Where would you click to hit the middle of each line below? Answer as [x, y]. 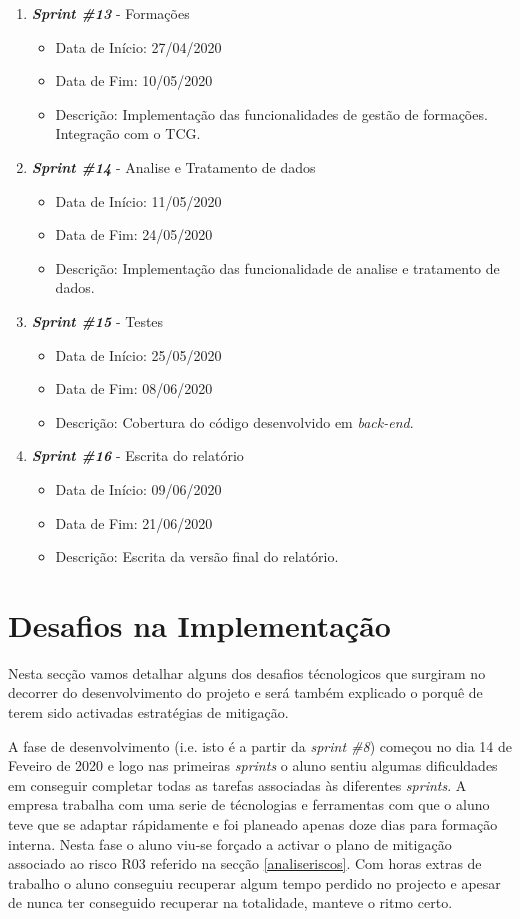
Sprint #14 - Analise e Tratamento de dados [173, 166]
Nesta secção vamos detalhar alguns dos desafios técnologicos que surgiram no [247, 672]
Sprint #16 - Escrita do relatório [137, 455]
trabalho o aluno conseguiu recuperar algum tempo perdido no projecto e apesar [254, 882]
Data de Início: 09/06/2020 [138, 488]
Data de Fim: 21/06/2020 [134, 522]
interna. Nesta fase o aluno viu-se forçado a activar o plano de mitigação [230, 843]
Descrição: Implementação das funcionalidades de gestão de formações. [271, 113]
